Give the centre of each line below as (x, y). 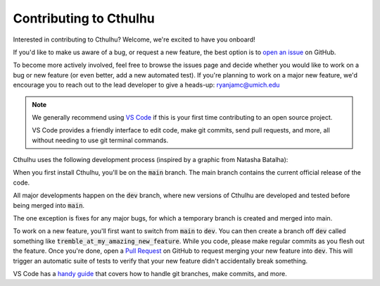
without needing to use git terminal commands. (100, 140)
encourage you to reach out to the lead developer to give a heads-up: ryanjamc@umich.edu (146, 85)
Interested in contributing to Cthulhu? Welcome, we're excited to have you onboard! (134, 39)
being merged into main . (49, 205)
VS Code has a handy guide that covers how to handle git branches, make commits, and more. (150, 273)
